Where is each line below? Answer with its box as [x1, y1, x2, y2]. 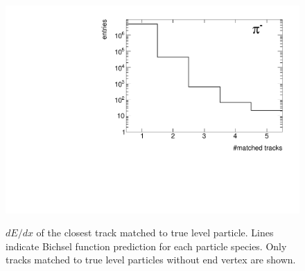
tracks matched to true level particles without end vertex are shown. [6, 252, 296, 267]
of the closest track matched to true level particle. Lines [36, 225, 274, 240]
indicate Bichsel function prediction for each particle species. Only [6, 238, 287, 253]
